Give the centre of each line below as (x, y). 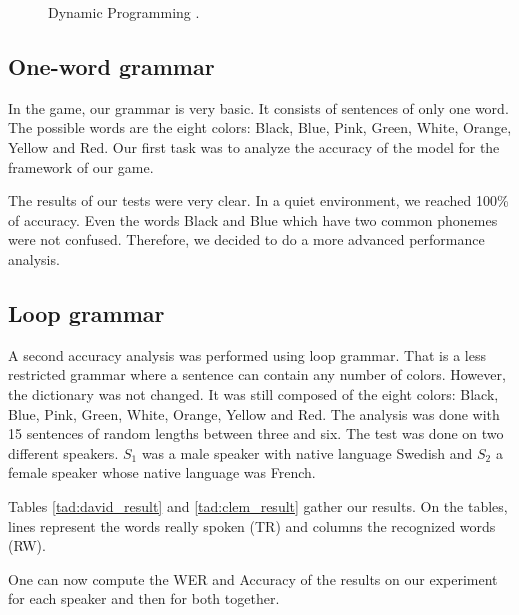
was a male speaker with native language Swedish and (307, 452)
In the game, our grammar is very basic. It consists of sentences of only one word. (258, 107)
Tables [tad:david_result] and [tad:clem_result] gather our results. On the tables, (258, 505)
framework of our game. (81, 166)
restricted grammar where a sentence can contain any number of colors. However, (257, 374)
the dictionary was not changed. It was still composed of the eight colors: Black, (253, 393)
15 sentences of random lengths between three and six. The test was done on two (256, 433)
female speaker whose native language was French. (162, 472)
